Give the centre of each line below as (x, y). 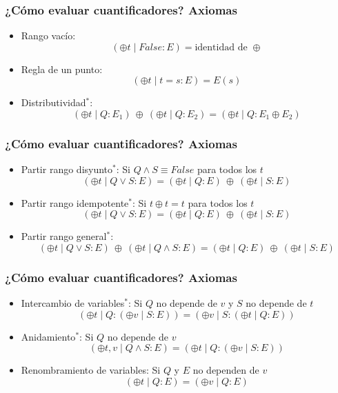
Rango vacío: (48, 36)
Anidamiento (48, 336)
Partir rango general (64, 236)
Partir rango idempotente (75, 202)
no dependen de (226, 370)
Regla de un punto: (62, 69)
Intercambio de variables (73, 303)
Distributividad (53, 102)
